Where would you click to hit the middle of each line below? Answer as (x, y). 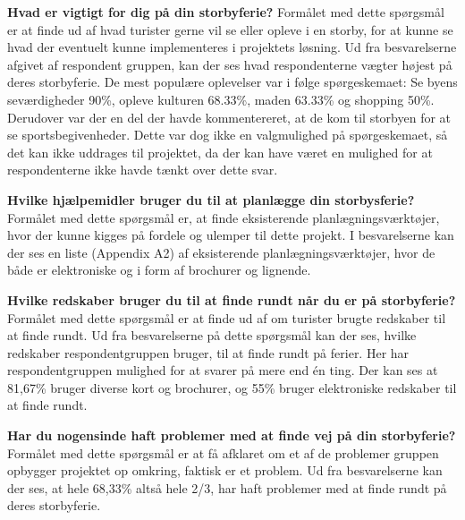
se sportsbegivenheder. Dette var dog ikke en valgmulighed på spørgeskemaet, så (228, 135)
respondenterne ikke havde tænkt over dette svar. (143, 170)
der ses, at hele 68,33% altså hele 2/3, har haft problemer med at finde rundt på (227, 487)
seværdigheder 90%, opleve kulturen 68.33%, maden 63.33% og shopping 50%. (221, 99)
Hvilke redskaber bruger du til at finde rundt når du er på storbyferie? (232, 299)
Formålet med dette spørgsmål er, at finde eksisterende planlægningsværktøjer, (224, 217)
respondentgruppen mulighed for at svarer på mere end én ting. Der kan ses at (223, 370)
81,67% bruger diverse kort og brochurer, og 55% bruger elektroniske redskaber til (232, 387)
